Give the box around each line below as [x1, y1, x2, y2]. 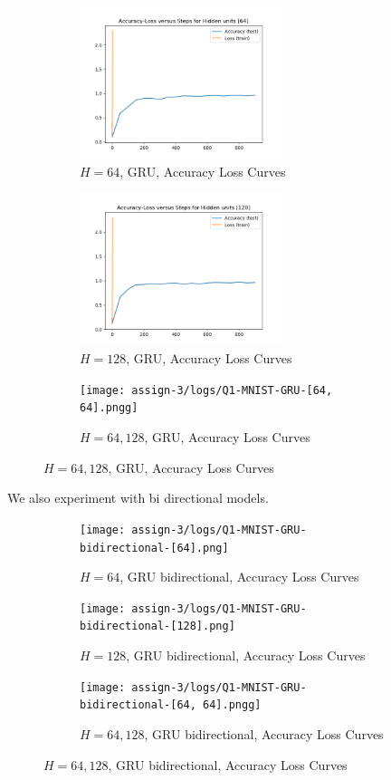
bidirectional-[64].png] [80, 541, 229, 554]
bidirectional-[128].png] [80, 620, 235, 633]
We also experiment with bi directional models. [7, 488, 269, 507]
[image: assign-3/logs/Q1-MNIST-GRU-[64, [80, 383, 333, 397]
